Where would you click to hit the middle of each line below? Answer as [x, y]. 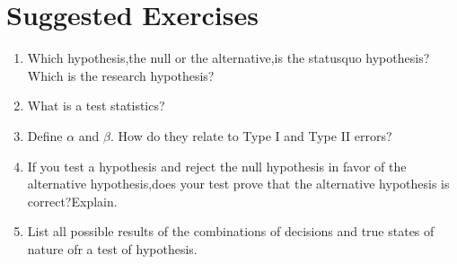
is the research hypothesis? [141, 75]
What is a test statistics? [96, 106]
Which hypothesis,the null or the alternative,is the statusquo [194, 58]
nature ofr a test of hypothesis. [112, 248]
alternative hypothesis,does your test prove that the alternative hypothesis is [238, 184]
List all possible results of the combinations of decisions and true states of [231, 231]
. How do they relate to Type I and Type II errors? [251, 135]
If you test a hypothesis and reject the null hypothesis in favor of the [217, 166]
